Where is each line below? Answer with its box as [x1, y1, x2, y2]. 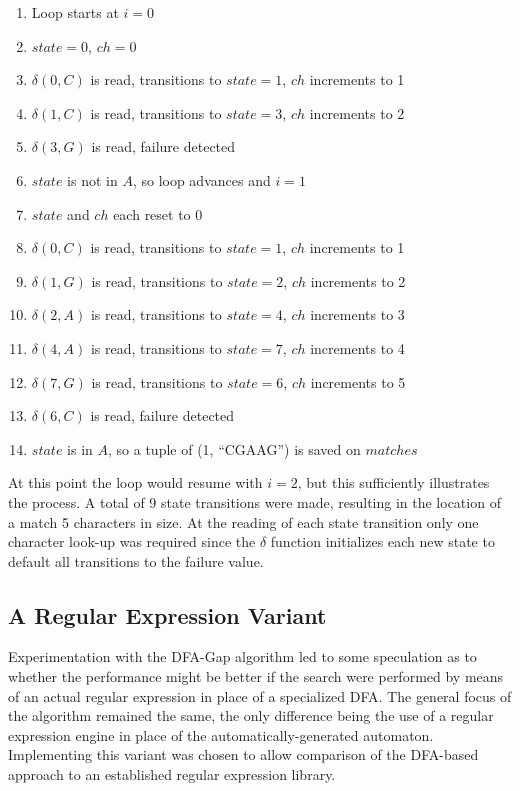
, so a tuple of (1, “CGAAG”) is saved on [108, 438, 361, 459]
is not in [67, 169, 118, 190]
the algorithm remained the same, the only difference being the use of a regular [8, 705, 494, 726]
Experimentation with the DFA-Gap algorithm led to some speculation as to [8, 646, 477, 667]
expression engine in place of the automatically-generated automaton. [8, 724, 434, 745]
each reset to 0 [113, 203, 203, 224]
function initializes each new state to [270, 531, 495, 552]
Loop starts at [31, 2, 119, 22]
